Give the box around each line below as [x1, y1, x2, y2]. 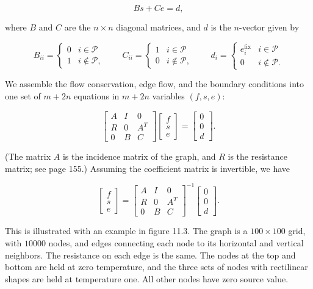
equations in [73, 90, 120, 102]
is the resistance [228, 150, 287, 163]
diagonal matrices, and [116, 21, 201, 33]
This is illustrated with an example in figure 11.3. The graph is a [5, 224, 248, 237]
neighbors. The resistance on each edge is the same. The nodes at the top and [5, 248, 296, 261]
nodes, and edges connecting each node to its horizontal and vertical [48, 237, 304, 249]
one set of [5, 90, 41, 102]
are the [64, 21, 91, 33]
